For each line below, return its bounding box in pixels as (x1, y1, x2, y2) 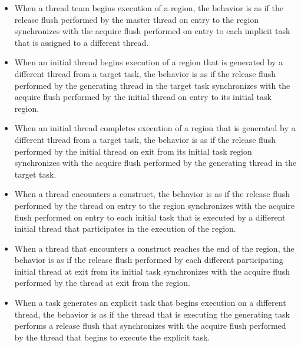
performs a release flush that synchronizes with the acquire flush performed (14, 319, 286, 332)
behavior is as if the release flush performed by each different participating (14, 253, 283, 266)
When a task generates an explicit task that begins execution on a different (14, 296, 286, 309)
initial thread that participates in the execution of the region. (14, 222, 236, 235)
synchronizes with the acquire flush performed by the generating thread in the (14, 156, 297, 169)
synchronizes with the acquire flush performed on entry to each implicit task (14, 25, 290, 37)
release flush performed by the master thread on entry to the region (14, 13, 259, 25)
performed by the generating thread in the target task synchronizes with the (14, 79, 290, 91)
